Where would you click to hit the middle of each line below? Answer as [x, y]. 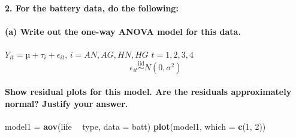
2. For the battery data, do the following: [92, 8]
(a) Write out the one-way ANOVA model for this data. [123, 31]
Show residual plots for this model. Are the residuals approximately [148, 92]
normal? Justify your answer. [67, 103]
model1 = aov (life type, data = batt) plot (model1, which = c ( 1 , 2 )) [135, 126]
